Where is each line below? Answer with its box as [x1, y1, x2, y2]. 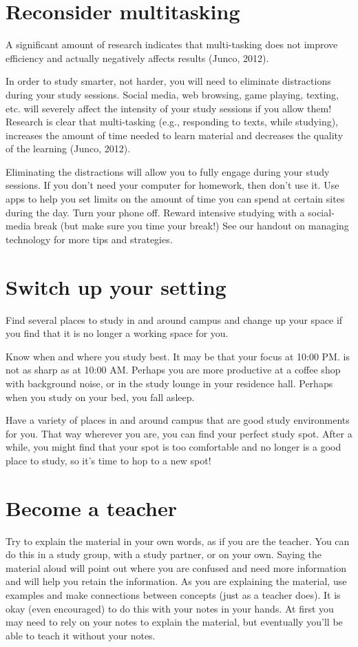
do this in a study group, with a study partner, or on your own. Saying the [6, 547, 322, 562]
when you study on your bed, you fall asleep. [6, 389, 195, 404]
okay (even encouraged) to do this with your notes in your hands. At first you [6, 601, 334, 615]
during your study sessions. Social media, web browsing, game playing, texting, [6, 87, 339, 101]
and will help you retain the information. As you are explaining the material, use [6, 574, 347, 588]
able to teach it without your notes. [6, 628, 156, 642]
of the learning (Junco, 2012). [6, 141, 131, 156]
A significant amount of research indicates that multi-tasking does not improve [6, 37, 338, 52]
